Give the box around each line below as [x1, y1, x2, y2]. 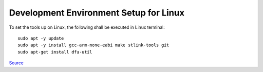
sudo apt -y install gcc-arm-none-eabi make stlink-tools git [18, 42, 169, 48]
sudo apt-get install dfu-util [18, 49, 93, 54]
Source [9, 60, 24, 66]
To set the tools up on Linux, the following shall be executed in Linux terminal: [9, 24, 165, 30]
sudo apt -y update [18, 36, 64, 41]
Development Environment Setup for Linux [9, 7, 185, 18]
